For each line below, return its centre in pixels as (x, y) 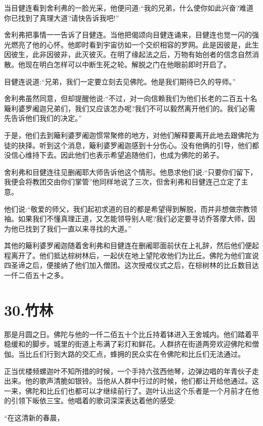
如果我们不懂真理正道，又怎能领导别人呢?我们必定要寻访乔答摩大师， (133, 219)
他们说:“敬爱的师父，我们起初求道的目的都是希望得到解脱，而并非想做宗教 (127, 208)
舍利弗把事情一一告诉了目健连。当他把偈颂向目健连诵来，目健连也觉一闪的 (128, 35)
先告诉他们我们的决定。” (43, 118)
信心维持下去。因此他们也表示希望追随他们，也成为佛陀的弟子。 (117, 155)
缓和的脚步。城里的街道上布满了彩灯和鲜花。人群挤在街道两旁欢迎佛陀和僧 (135, 344)
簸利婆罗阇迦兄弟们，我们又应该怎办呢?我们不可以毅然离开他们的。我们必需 (130, 108)
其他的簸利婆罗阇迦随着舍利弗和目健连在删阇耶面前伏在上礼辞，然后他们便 (128, 245)
